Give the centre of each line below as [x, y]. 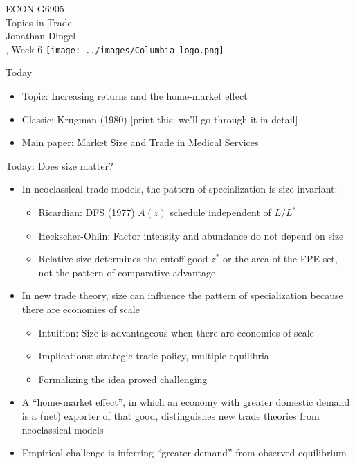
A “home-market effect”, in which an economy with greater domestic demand [186, 402]
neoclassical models [63, 429]
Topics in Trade [39, 22]
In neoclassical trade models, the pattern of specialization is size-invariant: [180, 189]
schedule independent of [220, 212]
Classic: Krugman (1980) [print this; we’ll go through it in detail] [160, 119]
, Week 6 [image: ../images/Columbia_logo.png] [115, 49]
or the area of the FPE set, [280, 259]
